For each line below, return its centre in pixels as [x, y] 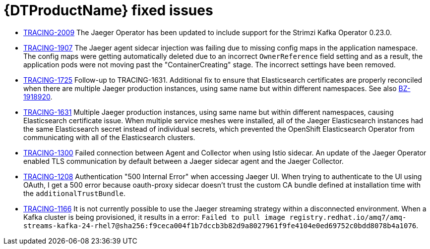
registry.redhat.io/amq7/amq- [348, 217]
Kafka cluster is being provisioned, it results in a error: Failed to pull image [154, 217]
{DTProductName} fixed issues [108, 10]
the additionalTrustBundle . [75, 193]
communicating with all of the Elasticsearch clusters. [109, 137]
